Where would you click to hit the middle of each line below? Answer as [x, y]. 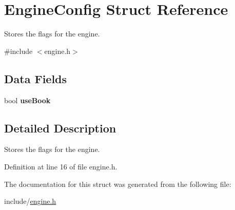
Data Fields [36, 78]
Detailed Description [60, 128]
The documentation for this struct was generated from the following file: [118, 184]
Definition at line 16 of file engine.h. [61, 166]
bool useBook [27, 100]
